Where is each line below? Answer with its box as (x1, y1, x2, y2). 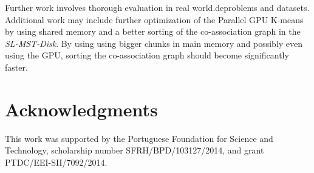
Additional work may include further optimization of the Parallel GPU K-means (5, 13, 304, 26)
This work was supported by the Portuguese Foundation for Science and (5, 132, 273, 144)
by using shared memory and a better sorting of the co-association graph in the (5, 25, 301, 38)
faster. (5, 60, 28, 73)
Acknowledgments (5, 96, 158, 121)
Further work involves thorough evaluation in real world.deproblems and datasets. (5, 1, 310, 13)
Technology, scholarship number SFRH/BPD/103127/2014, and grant (5, 144, 264, 157)
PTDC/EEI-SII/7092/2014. (5, 155, 108, 168)
